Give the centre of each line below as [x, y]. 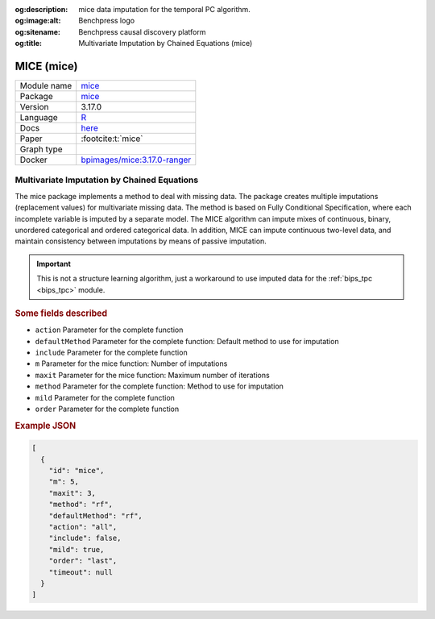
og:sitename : [37, 31]
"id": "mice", [77, 470]
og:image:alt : [38, 21]
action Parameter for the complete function [109, 330]
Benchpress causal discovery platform [142, 31]
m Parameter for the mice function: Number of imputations [131, 364]
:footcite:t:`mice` [112, 139]
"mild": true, [77, 549]
